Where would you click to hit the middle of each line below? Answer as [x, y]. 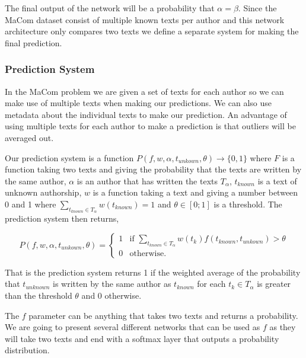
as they [283, 327]
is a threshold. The [248, 204]
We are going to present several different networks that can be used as [133, 327]
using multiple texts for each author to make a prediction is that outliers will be [150, 126]
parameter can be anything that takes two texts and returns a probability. [163, 315]
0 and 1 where [31, 204]
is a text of [277, 180]
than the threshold [39, 295]
